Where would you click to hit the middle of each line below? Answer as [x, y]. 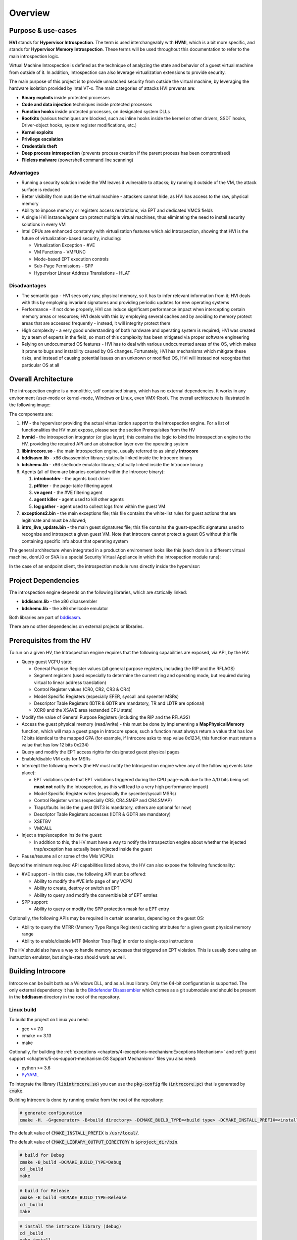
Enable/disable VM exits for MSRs [56, 759]
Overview [29, 13]
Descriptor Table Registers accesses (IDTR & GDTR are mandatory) [102, 814]
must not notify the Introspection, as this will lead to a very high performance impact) [121, 787]
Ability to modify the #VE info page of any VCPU [83, 881]
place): [28, 773]
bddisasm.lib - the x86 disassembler [59, 601]
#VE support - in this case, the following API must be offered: [84, 874]
